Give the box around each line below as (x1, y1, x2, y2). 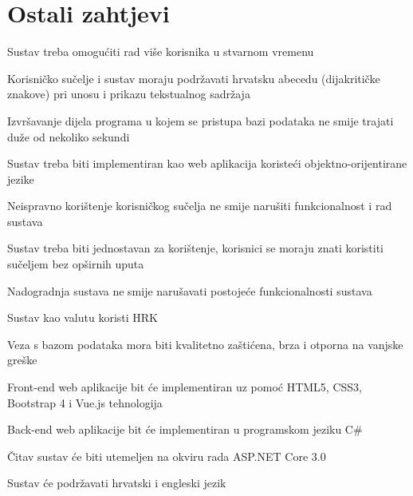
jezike (7, 170, 34, 187)
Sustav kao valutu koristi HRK (7, 309, 159, 326)
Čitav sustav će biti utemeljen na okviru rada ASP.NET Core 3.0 (7, 447, 326, 464)
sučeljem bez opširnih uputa (7, 256, 144, 272)
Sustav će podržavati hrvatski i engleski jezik (7, 474, 226, 491)
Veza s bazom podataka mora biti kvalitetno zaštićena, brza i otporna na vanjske (7, 335, 403, 352)
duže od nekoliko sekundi (7, 128, 130, 145)
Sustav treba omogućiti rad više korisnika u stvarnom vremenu (7, 43, 314, 60)
